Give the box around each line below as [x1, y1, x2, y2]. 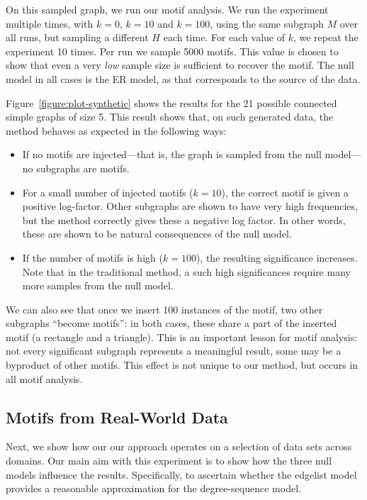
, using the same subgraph [210, 16, 324, 30]
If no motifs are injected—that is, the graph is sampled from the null [22, 147, 322, 162]
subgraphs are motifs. [36, 160, 130, 175]
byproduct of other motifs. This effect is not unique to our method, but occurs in [6, 357, 358, 372]
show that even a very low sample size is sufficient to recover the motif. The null [6, 57, 354, 72]
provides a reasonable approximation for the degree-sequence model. [6, 481, 301, 496]
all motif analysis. [6, 371, 83, 386]
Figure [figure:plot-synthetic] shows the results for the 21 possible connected [6, 95, 337, 110]
